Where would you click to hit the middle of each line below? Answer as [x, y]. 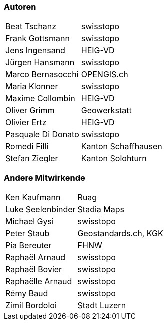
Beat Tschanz [31, 27]
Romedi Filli [27, 146]
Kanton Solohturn [114, 158]
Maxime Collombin [40, 98]
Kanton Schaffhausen [121, 146]
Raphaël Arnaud [36, 257]
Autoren [20, 7]
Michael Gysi [30, 222]
